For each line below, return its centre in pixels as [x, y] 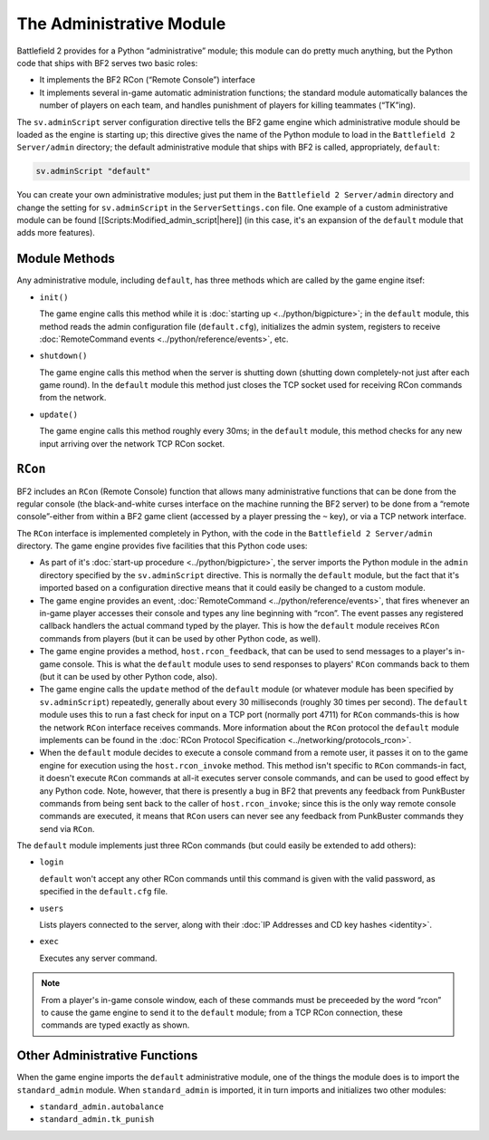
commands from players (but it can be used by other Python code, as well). [180, 638]
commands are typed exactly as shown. [115, 1025]
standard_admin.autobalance [102, 1107]
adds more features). [56, 233]
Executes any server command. [98, 958]
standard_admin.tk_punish [97, 1120]
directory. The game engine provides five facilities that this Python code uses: [162, 546]
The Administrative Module [121, 24]
